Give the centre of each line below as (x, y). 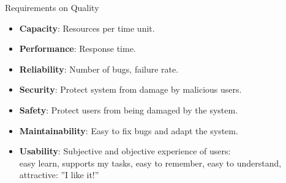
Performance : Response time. (77, 48)
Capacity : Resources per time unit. (87, 28)
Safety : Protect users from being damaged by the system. (129, 109)
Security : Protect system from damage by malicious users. (130, 89)
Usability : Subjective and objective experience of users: (125, 151)
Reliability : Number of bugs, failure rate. (99, 69)
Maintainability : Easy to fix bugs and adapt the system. (129, 130)
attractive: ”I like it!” (59, 175)
